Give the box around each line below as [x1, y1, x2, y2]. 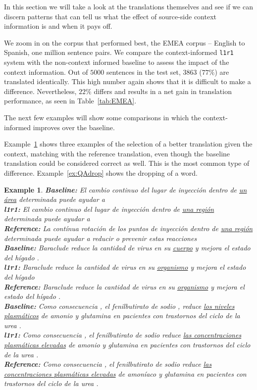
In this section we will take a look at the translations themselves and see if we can [4, 1, 253, 11]
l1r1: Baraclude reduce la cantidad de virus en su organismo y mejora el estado [4, 262, 246, 272]
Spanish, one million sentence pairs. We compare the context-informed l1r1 [4, 47, 234, 57]
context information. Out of [4, 66, 88, 77]
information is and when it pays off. [4, 21, 112, 31]
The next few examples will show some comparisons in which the [4, 112, 201, 122]
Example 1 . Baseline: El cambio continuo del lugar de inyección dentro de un [4, 184, 247, 195]
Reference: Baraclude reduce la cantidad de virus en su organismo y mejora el [4, 281, 245, 292]
